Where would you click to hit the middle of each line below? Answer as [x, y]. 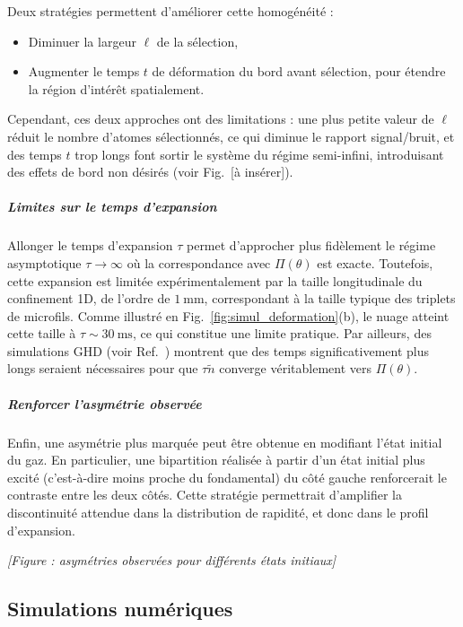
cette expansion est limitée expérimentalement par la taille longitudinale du [215, 280]
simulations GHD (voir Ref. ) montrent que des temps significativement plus [218, 350]
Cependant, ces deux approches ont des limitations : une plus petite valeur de [221, 119]
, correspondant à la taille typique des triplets [330, 298]
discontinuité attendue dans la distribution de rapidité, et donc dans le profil [218, 512]
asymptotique [44, 262]
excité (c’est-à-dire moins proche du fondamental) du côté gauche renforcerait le [227, 477]
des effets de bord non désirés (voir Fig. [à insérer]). [150, 172]
